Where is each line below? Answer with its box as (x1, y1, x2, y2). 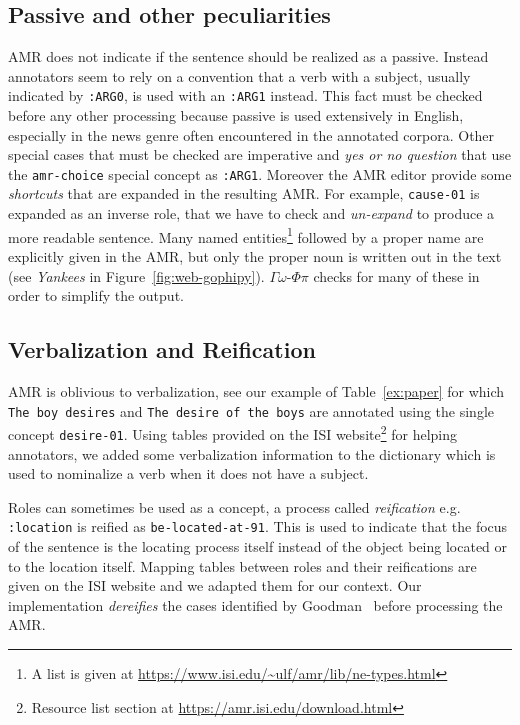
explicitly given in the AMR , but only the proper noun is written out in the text (8, 245, 502, 266)
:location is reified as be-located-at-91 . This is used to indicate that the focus (8, 516, 508, 537)
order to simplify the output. (8, 285, 184, 306)
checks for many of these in (313, 265, 480, 286)
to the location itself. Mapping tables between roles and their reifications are (8, 555, 477, 576)
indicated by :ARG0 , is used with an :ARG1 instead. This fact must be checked (8, 85, 483, 106)
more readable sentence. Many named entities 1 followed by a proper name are (8, 223, 484, 247)
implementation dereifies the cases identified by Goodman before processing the (8, 594, 503, 615)
